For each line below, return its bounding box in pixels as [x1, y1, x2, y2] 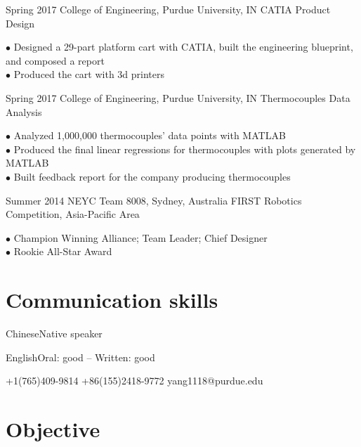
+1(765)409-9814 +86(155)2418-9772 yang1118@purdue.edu [6, 373, 263, 388]
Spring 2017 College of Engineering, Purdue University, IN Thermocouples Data [6, 90, 350, 105]
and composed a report [6, 53, 105, 67]
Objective [6, 415, 100, 443]
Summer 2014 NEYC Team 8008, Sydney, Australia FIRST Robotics [6, 193, 302, 207]
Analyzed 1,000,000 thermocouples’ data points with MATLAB [13, 128, 286, 143]
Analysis [6, 104, 42, 119]
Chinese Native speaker [6, 326, 103, 341]
